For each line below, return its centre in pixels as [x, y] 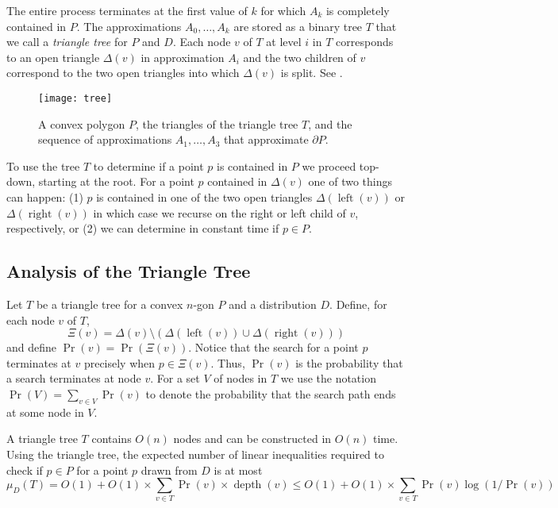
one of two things [350, 181]
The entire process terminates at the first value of [127, 10]
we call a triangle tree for [67, 42]
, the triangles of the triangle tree [217, 123]
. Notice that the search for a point [273, 347]
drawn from [169, 470]
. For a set [175, 378]
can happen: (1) [45, 197]
